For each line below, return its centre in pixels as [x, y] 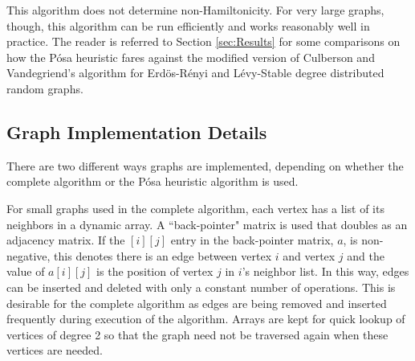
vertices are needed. [55, 350]
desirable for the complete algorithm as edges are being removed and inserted [197, 303]
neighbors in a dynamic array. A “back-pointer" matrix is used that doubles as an [207, 224]
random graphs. [45, 88]
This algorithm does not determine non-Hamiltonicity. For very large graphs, [195, 10]
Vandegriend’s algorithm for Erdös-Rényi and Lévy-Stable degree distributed [195, 73]
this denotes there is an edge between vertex [163, 255]
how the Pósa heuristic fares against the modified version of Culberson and [191, 57]
